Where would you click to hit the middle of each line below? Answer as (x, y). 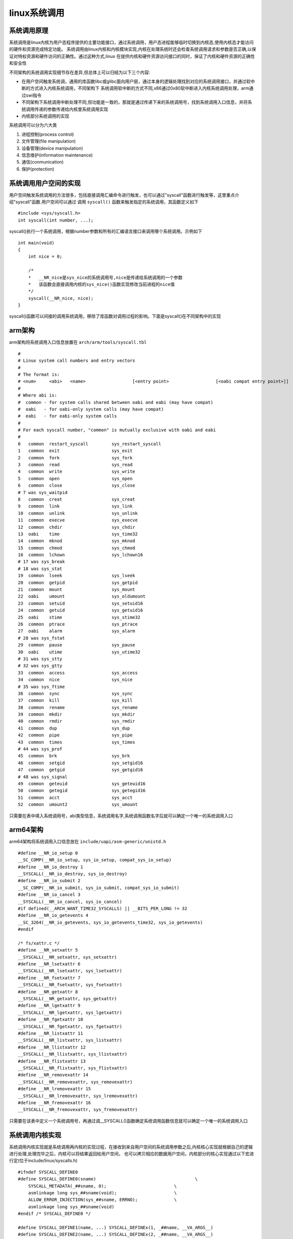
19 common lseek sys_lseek (77, 576)
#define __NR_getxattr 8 (48, 992)
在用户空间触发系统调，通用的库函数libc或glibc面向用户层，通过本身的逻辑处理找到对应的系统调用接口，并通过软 (136, 81)
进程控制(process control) (48, 134)
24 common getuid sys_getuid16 (81, 610)
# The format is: (39, 374)
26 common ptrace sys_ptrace (78, 624)
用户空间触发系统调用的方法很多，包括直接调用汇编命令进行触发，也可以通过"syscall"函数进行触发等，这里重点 (122, 195)
